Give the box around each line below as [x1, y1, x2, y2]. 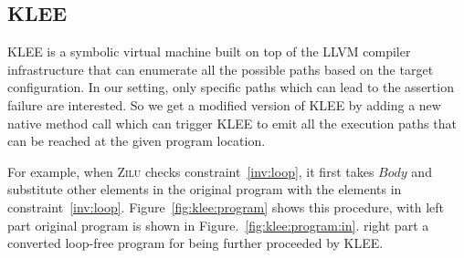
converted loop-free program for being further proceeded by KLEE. [7, 233, 384, 253]
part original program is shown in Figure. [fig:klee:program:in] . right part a [7, 215, 429, 234]
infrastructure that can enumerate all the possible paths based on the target [7, 59, 434, 78]
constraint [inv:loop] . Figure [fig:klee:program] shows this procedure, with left [7, 197, 444, 216]
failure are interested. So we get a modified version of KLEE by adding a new [7, 95, 441, 114]
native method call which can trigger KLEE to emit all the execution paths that [7, 113, 457, 132]
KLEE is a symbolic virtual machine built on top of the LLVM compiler [7, 42, 411, 61]
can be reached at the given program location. [7, 131, 266, 150]
